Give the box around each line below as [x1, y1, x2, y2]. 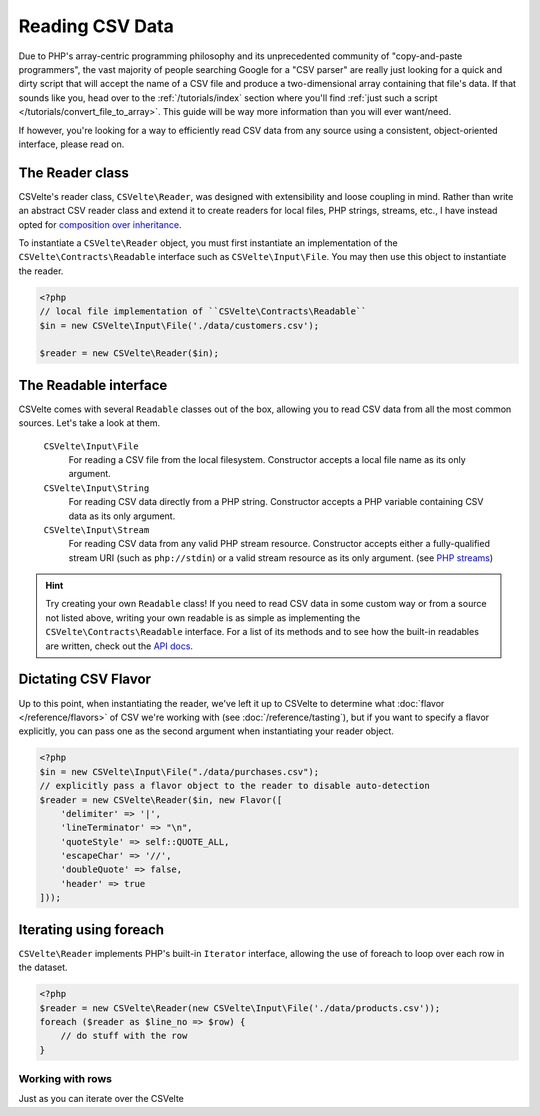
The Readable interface [18, 376, 168, 394]
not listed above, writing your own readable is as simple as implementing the [45, 611, 361, 624]
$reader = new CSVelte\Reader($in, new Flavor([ [39, 794, 283, 805]
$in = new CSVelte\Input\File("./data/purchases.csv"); [39, 766, 320, 777]
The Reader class [18, 164, 130, 181]
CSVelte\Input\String [43, 482, 150, 494]
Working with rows [18, 1072, 112, 1086]
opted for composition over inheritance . [18, 218, 182, 230]
